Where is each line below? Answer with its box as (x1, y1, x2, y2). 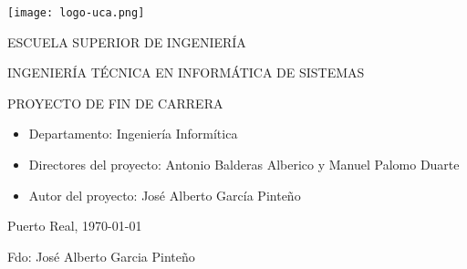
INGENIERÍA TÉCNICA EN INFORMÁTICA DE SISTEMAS (7, 63, 365, 82)
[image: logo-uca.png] (7, 6, 145, 19)
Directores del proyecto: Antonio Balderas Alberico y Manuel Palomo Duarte (28, 155, 460, 174)
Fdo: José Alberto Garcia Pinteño (7, 246, 195, 265)
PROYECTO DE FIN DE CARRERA (7, 93, 223, 112)
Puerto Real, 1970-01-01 (7, 216, 142, 235)
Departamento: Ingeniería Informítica (28, 124, 238, 143)
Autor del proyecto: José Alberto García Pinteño (28, 185, 301, 204)
